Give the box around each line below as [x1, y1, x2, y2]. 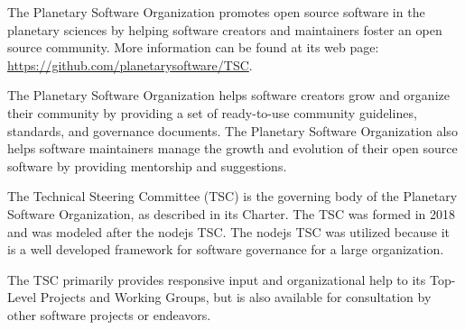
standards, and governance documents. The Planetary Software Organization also [7, 121, 458, 140]
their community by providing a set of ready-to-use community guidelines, [7, 103, 417, 122]
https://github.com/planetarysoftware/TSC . [7, 55, 253, 74]
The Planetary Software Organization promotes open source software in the [7, 3, 425, 21]
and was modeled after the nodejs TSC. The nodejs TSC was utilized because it [7, 222, 450, 241]
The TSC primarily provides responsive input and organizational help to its [7, 270, 426, 289]
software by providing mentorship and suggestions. [7, 156, 287, 175]
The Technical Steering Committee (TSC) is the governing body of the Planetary [7, 187, 458, 206]
